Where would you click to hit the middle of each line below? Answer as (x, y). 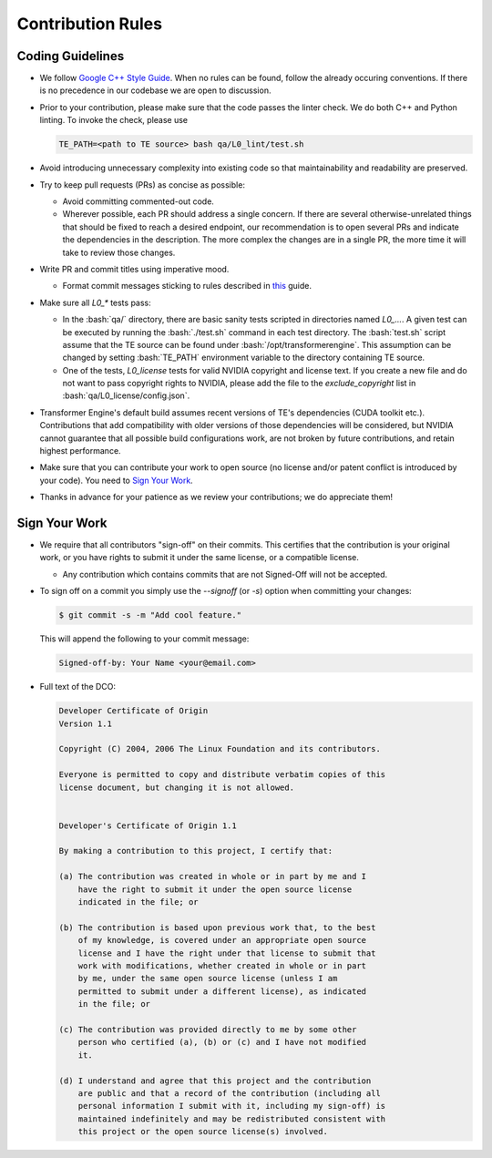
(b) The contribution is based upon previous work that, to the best (217, 927)
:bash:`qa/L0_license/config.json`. (126, 395)
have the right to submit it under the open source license (215, 889)
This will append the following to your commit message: (144, 639)
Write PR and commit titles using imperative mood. (134, 269)
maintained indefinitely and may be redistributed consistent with (232, 1119)
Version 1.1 (86, 723)
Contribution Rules (90, 24)
